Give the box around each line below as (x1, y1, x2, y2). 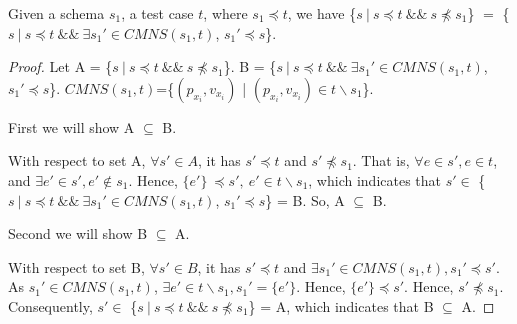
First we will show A (8, 116, 135, 137)
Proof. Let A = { (8, 56, 113, 77)
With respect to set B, (8, 256, 145, 277)
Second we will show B (8, 223, 148, 244)
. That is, (352, 150, 410, 171)
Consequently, (8, 295, 93, 316)
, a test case (121, 3, 194, 23)
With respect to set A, (8, 150, 146, 171)
